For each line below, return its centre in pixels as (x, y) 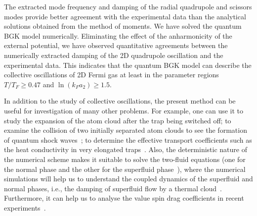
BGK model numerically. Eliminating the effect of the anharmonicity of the (118, 35)
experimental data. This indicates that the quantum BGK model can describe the (128, 65)
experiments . (25, 207)
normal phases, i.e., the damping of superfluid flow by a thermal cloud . (113, 188)
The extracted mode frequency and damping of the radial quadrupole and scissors (128, 6)
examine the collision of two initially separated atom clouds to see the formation (126, 130)
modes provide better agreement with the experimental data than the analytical (125, 16)
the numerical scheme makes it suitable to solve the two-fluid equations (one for (125, 159)
